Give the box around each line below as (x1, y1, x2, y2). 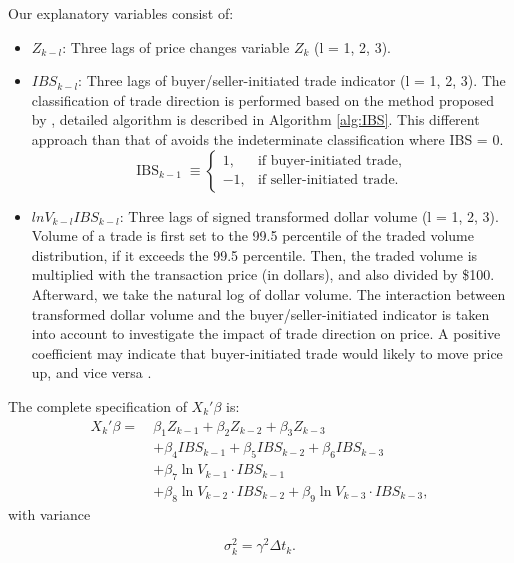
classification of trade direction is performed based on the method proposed (31, 89, 495, 110)
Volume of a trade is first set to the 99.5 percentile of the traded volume (31, 225, 474, 246)
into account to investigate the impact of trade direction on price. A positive (31, 323, 501, 344)
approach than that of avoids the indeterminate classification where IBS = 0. (31, 128, 504, 149)
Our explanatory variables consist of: (8, 3, 234, 23)
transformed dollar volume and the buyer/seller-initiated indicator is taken (31, 303, 490, 324)
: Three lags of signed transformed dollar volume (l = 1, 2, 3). (119, 205, 499, 226)
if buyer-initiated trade (257, 154, 399, 169)
